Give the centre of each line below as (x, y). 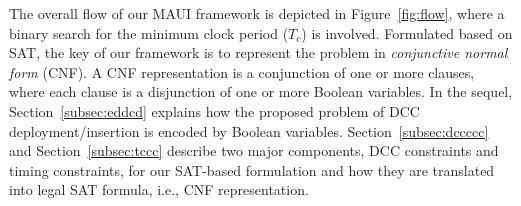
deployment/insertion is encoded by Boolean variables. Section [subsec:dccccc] (249, 130)
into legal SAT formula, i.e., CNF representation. (159, 189)
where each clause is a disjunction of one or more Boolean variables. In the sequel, (261, 91)
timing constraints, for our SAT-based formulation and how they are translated (252, 169)
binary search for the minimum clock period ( (149, 32)
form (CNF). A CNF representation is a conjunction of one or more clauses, (242, 71)
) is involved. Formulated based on (407, 32)
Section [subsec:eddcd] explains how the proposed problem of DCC (214, 110)
